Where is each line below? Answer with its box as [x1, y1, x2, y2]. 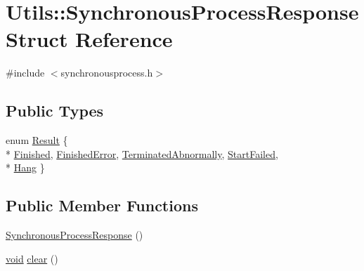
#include [6, 65, 45, 80]
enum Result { [6, 133, 68, 147]
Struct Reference [6, 25, 173, 53]
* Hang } [6, 160, 45, 175]
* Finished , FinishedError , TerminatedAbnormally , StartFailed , [6, 146, 278, 161]
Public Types [6, 100, 104, 121]
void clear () [6, 251, 58, 265]
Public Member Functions [6, 194, 198, 216]
